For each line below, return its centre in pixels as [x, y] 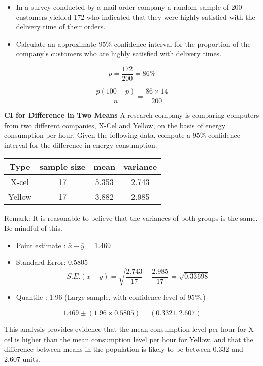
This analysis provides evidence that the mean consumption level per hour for [125, 329]
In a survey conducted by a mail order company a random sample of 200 [129, 7]
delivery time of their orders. [61, 27]
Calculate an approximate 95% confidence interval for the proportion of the [133, 43]
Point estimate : [41, 245]
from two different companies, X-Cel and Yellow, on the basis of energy [115, 125]
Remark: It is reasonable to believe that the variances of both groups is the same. [131, 218]
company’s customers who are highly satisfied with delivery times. [119, 54]
